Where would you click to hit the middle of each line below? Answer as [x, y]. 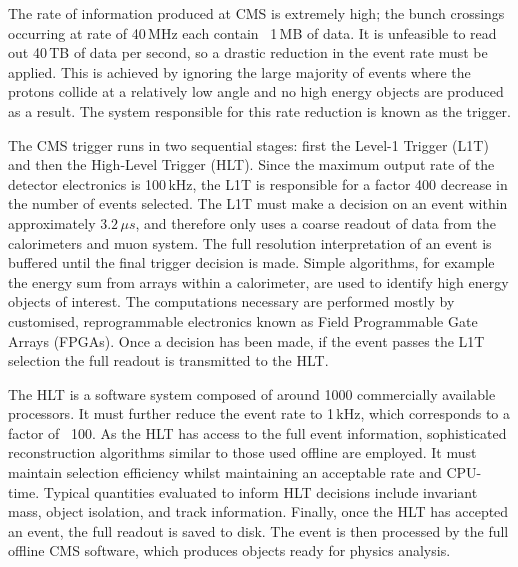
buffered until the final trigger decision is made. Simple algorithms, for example [251, 262]
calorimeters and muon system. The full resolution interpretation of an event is [250, 242]
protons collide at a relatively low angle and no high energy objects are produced [256, 91]
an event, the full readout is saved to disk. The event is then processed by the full [258, 530]
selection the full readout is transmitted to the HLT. [168, 360]
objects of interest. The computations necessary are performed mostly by [231, 301]
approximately [52, 222]
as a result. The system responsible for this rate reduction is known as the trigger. [259, 110]
